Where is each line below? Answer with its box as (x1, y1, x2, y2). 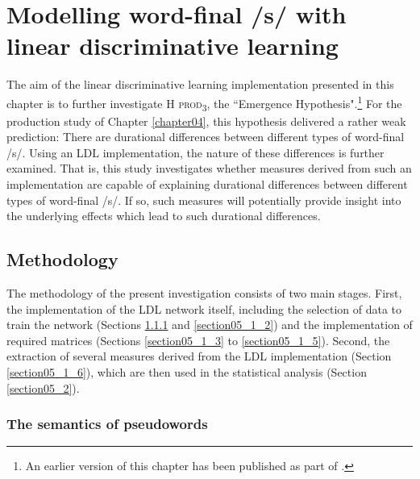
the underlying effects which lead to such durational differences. (6, 207, 321, 224)
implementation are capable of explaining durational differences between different (6, 176, 408, 193)
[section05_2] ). (6, 379, 80, 396)
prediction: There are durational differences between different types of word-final (6, 128, 405, 145)
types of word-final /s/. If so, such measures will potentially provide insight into (6, 191, 401, 208)
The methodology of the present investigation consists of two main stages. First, (6, 285, 402, 302)
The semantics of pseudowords (6, 414, 208, 434)
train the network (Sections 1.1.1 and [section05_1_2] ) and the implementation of (6, 316, 413, 333)
